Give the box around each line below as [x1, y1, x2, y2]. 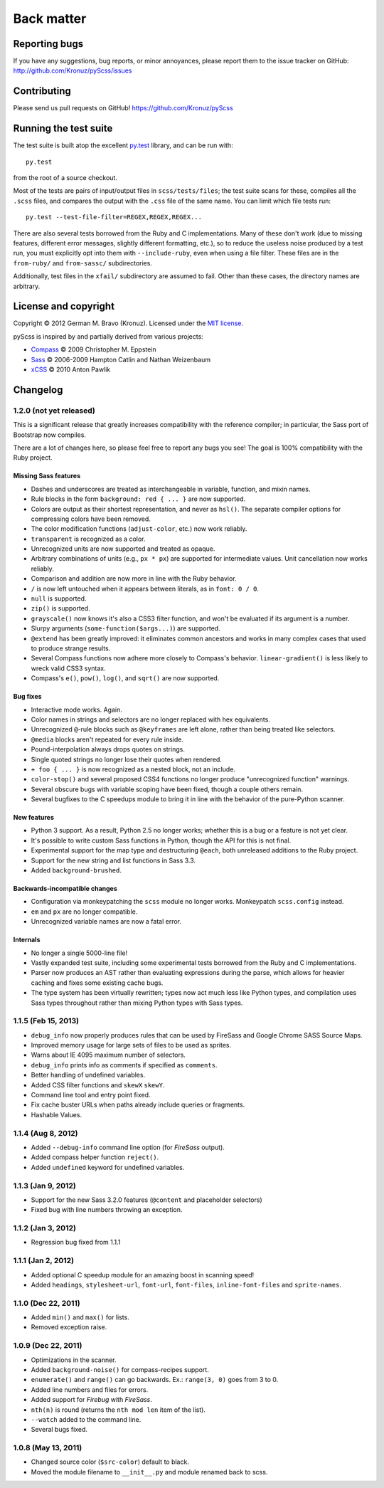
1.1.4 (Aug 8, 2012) [13, 1128, 78, 1138]
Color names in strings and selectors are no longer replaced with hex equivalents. [31, 715, 270, 724]
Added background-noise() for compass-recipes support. [31, 1366, 209, 1373]
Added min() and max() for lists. [31, 1313, 129, 1321]
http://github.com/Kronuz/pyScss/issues [13, 66, 132, 75]
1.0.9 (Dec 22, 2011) [13, 1341, 82, 1351]
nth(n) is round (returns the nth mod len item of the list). [31, 1405, 206, 1414]
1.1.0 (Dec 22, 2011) [13, 1298, 81, 1308]
